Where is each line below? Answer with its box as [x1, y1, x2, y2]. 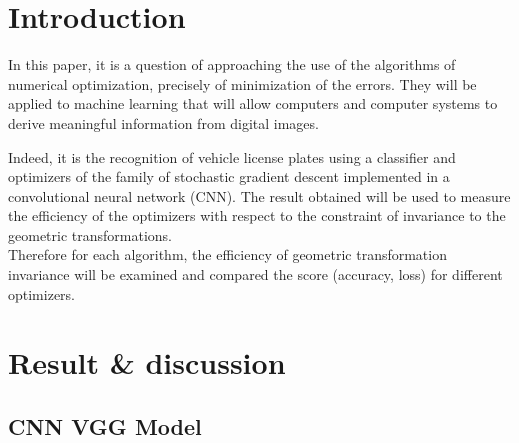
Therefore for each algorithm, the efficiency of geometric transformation [8, 244, 447, 265]
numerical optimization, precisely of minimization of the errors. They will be [8, 73, 477, 94]
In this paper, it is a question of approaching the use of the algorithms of [8, 54, 456, 75]
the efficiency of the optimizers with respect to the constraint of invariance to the [8, 205, 506, 226]
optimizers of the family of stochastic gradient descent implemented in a [8, 166, 450, 187]
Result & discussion [8, 342, 286, 383]
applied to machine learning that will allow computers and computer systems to [8, 93, 498, 114]
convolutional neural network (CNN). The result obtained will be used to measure [8, 185, 511, 206]
